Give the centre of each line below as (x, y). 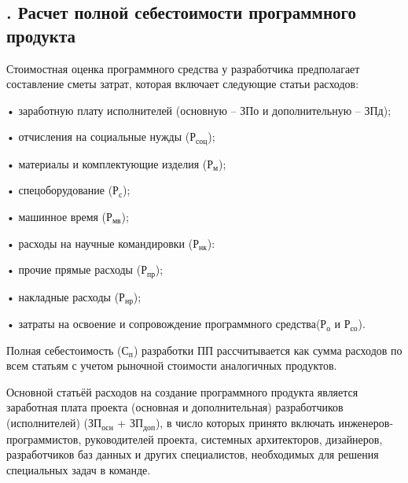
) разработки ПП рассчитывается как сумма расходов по (268, 350)
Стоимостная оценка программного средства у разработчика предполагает (183, 68)
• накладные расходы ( (63, 296)
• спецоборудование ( (60, 190)
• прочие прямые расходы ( (74, 269)
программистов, (44, 439)
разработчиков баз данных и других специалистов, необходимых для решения (193, 454)
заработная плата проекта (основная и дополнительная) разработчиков (175, 407)
